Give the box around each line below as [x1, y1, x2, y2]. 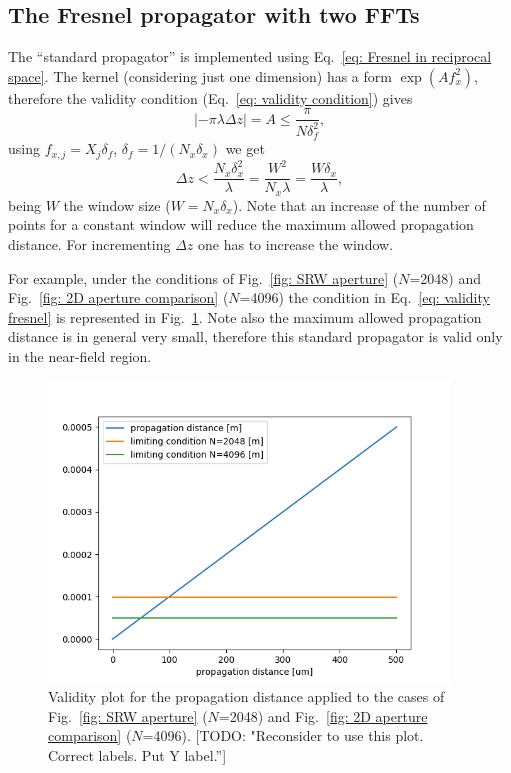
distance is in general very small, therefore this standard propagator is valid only [8, 326, 503, 347]
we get [225, 138, 265, 159]
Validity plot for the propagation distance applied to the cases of [48, 686, 445, 707]
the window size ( [63, 194, 171, 215]
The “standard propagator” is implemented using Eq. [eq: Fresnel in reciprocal [8, 46, 492, 67]
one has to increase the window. [198, 233, 394, 254]
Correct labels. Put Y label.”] [48, 744, 227, 765]
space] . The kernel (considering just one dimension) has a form [8, 65, 392, 86]
